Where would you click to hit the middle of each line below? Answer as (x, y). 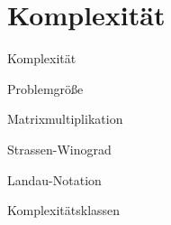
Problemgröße (45, 88)
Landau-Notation (54, 179)
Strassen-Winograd (59, 149)
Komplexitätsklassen (64, 210)
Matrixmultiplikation (65, 119)
